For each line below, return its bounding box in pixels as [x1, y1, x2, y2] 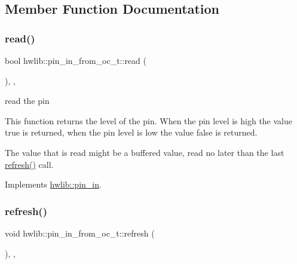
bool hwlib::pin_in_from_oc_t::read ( [5, 54, 146, 66]
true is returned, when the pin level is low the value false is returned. [5, 126, 258, 139]
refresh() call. [5, 158, 54, 170]
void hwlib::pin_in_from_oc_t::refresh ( [5, 226, 155, 239]
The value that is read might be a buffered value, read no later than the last [5, 146, 284, 158]
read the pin [5, 94, 50, 107]
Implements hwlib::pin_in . [5, 178, 102, 191]
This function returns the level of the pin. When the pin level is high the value [5, 114, 292, 127]
